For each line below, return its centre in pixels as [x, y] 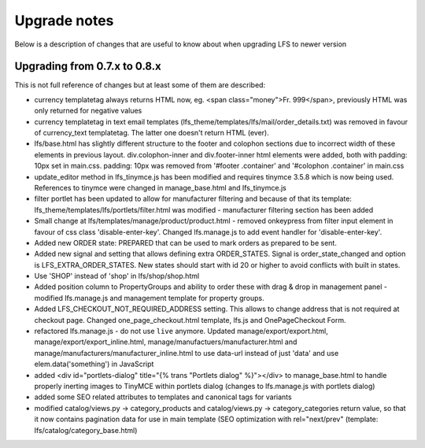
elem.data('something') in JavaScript [94, 364]
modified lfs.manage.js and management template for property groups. [149, 298]
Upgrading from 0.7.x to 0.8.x [88, 67]
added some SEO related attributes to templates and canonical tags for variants [163, 397]
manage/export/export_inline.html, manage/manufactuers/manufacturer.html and [166, 342]
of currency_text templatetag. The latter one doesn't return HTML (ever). [152, 133]
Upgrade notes [64, 20]
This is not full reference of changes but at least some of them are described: [140, 85]
